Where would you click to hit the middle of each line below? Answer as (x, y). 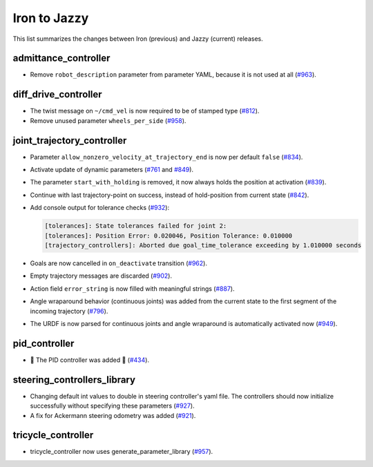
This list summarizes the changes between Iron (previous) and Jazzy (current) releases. (138, 39)
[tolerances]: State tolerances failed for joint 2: (136, 226)
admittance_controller (61, 58)
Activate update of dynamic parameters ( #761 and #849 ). (112, 170)
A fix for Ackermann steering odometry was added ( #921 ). (113, 415)
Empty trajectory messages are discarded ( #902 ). (101, 276)
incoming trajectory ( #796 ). (69, 311)
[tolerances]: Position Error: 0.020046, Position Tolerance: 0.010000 (169, 236)
